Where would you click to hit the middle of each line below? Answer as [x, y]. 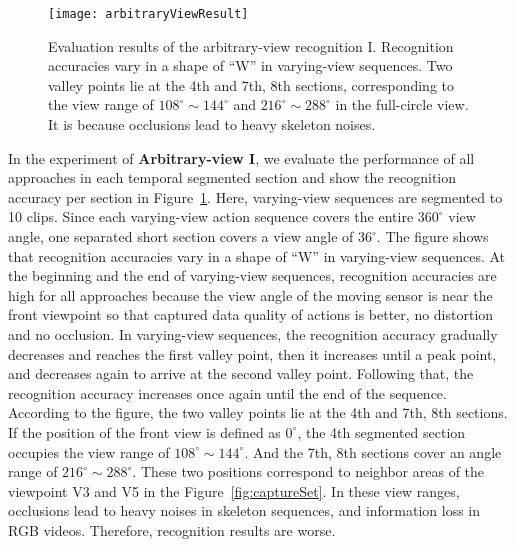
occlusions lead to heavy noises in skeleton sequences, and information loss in [244, 510]
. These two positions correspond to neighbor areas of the [308, 471]
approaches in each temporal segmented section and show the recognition [232, 177]
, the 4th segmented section [381, 431]
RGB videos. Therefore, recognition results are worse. [172, 529]
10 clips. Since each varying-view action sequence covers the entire [211, 216]
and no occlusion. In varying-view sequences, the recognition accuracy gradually [253, 333]
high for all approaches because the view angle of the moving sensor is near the [250, 294]
